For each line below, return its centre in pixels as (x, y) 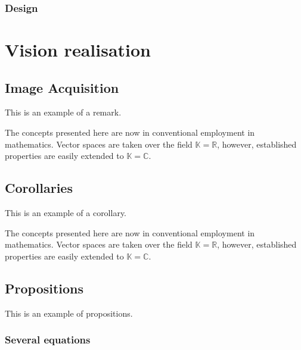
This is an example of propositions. (69, 313)
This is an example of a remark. (63, 112)
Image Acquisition (62, 87)
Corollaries (39, 188)
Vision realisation (78, 50)
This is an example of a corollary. (66, 212)
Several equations (48, 340)
